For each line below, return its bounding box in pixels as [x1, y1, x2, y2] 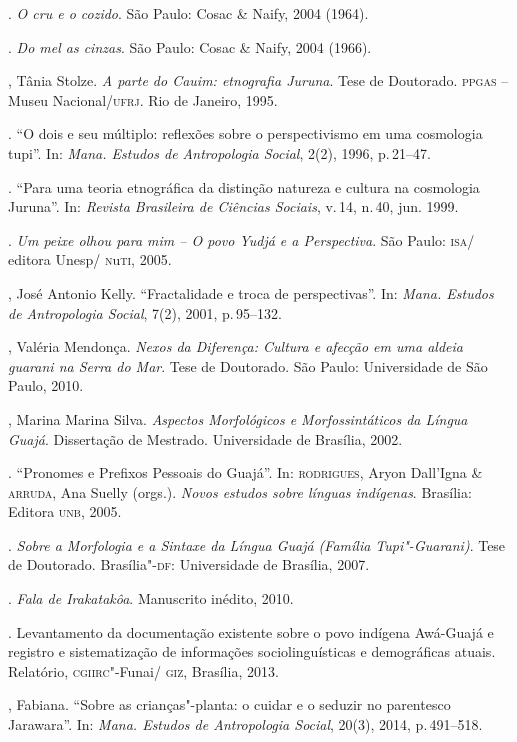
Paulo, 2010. [8, 375, 84, 396]
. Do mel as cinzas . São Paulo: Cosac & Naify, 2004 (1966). [8, 36, 372, 57]
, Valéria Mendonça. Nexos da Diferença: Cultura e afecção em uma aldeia [8, 336, 463, 357]
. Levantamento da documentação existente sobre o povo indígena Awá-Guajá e [8, 621, 494, 642]
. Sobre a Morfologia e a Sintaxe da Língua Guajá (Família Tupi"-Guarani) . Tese [8, 534, 506, 555]
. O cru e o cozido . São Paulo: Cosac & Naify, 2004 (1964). [8, 3, 369, 23]
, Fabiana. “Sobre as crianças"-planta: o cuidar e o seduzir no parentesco [8, 694, 451, 715]
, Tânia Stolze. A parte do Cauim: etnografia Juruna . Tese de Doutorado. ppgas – [8, 70, 509, 91]
